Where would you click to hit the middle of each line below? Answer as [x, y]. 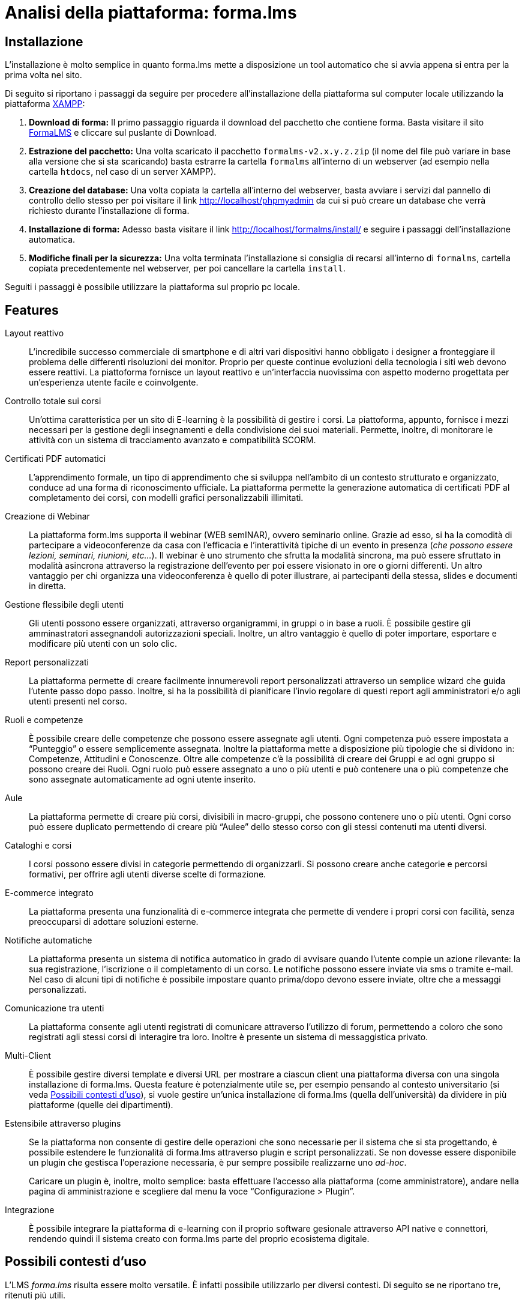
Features [32, 310]
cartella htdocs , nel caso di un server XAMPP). [122, 172]
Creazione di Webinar [47, 516]
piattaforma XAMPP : [45, 104]
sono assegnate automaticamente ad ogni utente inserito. [142, 780]
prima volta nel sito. [43, 75]
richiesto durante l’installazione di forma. [109, 211]
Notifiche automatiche [49, 940]
